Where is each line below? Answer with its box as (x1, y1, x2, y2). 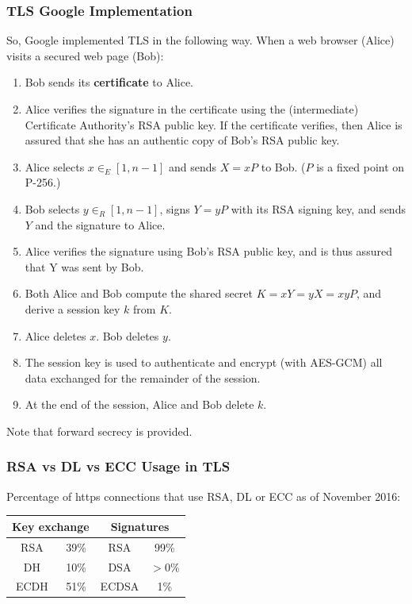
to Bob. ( (261, 158, 306, 175)
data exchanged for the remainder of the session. (25, 369, 261, 386)
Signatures (110, 517, 170, 534)
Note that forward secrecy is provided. (6, 422, 193, 439)
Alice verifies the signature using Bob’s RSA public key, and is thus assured (25, 243, 392, 260)
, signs (159, 200, 190, 217)
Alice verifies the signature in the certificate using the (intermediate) (25, 101, 359, 117)
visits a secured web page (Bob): (6, 47, 164, 63)
